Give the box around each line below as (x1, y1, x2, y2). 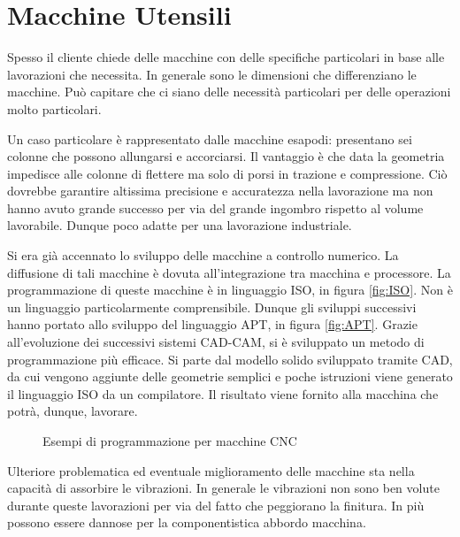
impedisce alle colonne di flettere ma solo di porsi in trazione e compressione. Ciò (7, 164, 448, 182)
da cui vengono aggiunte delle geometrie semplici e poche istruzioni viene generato (7, 367, 453, 386)
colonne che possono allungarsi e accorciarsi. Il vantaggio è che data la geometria (7, 147, 445, 165)
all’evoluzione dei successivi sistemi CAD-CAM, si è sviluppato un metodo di (7, 333, 425, 351)
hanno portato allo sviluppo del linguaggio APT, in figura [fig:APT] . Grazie (7, 315, 418, 334)
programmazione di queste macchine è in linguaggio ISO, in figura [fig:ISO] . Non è (7, 280, 453, 299)
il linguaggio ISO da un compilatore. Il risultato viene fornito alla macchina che (7, 384, 439, 403)
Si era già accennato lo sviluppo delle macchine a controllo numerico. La (7, 246, 399, 265)
